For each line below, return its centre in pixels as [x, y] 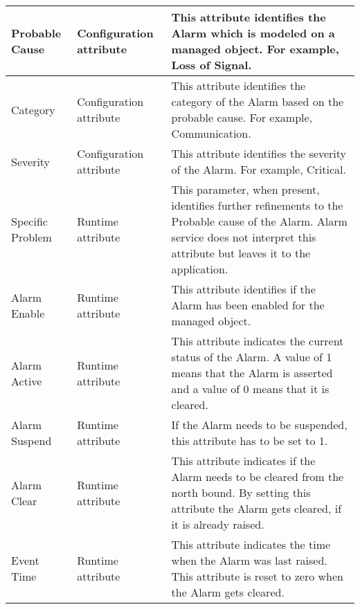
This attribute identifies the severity [259, 153]
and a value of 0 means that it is [250, 389]
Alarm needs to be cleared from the [258, 476]
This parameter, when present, [245, 189]
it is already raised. [218, 524]
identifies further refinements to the [257, 205]
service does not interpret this [244, 237]
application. [200, 269]
